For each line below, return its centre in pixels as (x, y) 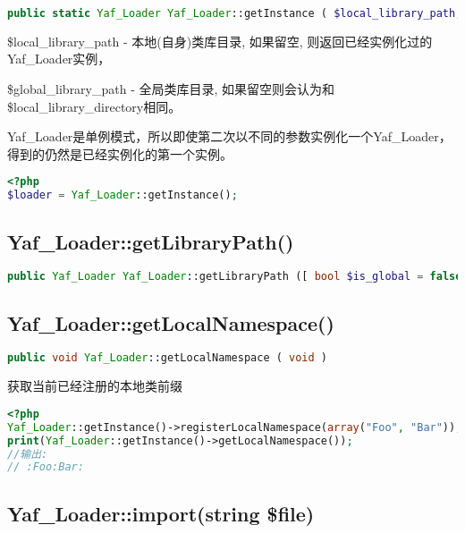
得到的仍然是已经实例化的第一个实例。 (120, 153)
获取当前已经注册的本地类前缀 (95, 386)
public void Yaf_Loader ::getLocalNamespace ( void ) (167, 358)
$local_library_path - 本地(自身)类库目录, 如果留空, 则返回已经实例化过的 (220, 41)
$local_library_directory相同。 (94, 106)
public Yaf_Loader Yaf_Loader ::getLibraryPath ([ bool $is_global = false (235, 277)
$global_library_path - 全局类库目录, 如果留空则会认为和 (171, 89)
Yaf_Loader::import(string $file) (161, 513)
